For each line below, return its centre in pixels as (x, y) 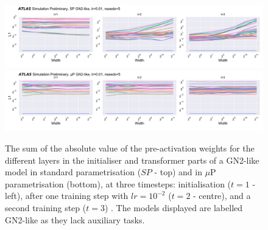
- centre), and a (222, 196)
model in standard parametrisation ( (73, 172)
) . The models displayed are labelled (174, 208)
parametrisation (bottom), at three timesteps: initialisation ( (118, 183)
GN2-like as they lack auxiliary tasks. (75, 219)
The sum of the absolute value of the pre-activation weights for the (130, 148)
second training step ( (46, 208)
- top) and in (178, 172)
